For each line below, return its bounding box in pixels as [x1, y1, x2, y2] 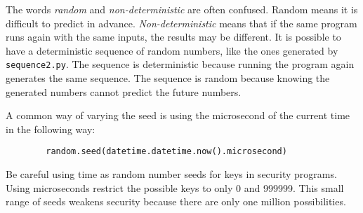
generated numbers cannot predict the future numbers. [6, 84, 242, 99]
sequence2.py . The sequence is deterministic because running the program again [6, 57, 355, 71]
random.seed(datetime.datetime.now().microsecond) [46, 146, 287, 157]
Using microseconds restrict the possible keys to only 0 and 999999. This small [6, 180, 344, 195]
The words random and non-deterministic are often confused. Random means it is [6, 2, 358, 16]
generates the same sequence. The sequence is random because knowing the [6, 71, 330, 85]
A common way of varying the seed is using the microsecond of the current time [6, 108, 350, 123]
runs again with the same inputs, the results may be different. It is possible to [6, 29, 341, 44]
